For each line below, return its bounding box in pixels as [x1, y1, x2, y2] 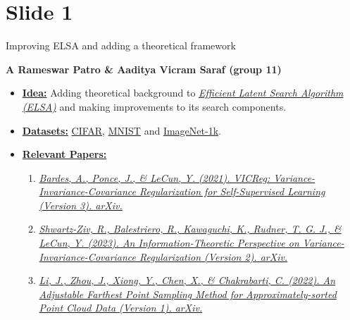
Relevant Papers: [22, 147, 107, 161]
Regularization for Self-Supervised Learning [139, 184, 325, 199]
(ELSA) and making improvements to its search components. [22, 99, 287, 113]
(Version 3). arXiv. [39, 197, 123, 212]
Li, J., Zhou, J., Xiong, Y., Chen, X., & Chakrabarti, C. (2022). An [39, 273, 336, 288]
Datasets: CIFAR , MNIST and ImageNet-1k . [22, 123, 221, 137]
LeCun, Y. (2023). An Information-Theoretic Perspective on [39, 235, 299, 250]
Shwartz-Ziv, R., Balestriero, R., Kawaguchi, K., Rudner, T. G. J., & [39, 221, 342, 236]
